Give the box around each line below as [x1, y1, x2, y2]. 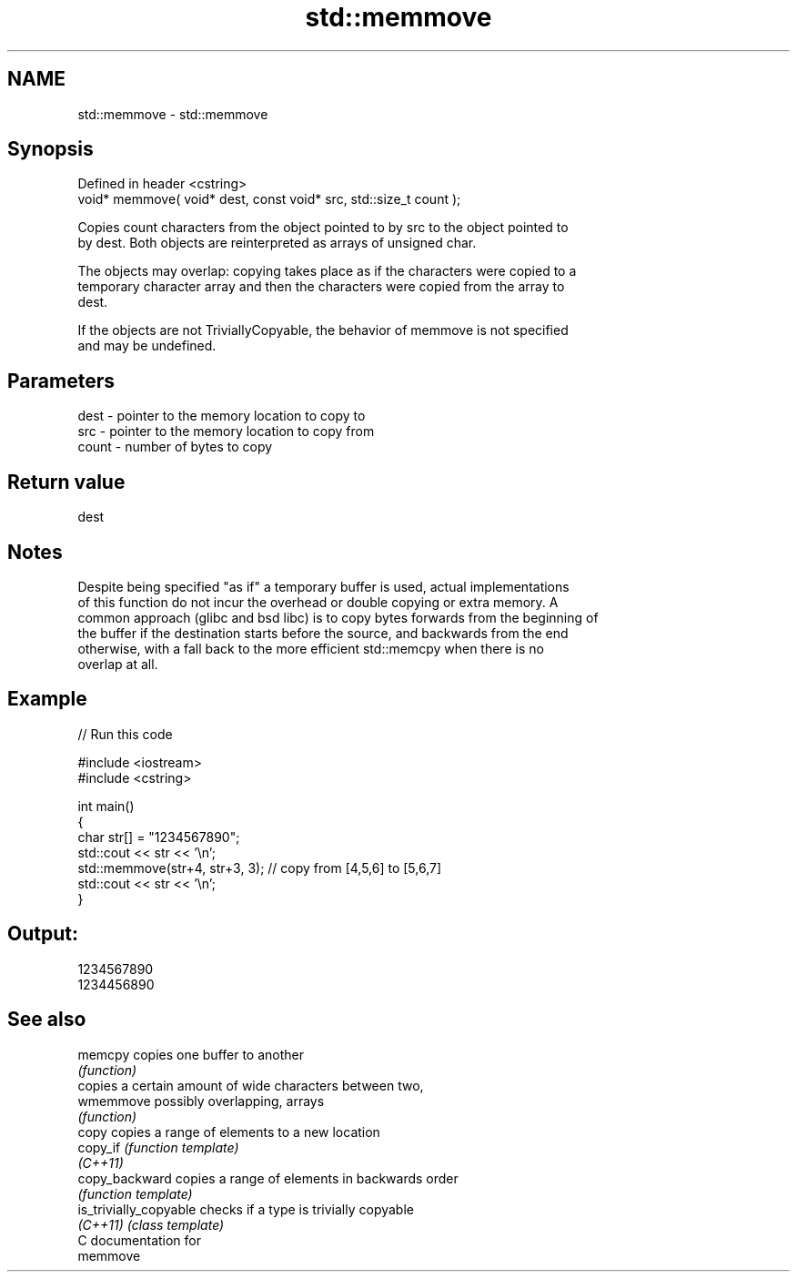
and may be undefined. [77, 338, 217, 354]
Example [7, 687, 87, 711]
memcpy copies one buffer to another [77, 1046, 305, 1062]
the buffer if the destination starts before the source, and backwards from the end [77, 624, 569, 641]
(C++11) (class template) [77, 1216, 225, 1233]
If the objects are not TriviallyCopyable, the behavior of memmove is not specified [77, 322, 569, 339]
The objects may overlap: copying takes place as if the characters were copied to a [77, 263, 577, 279]
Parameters [7, 369, 115, 392]
